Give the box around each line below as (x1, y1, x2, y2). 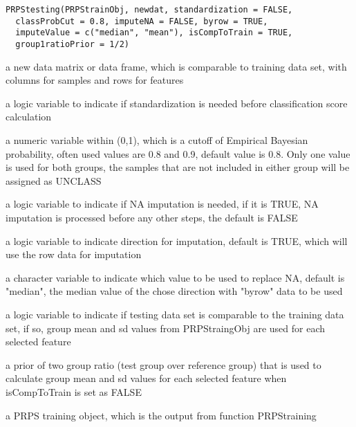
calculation (6, 109, 52, 124)
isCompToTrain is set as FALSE (6, 384, 142, 399)
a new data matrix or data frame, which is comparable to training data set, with (6, 59, 347, 73)
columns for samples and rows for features (6, 73, 184, 87)
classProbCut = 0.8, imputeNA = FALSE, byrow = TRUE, (15, 16, 268, 26)
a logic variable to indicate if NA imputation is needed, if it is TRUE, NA (6, 197, 319, 211)
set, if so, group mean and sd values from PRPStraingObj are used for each (6, 320, 326, 335)
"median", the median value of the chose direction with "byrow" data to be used (6, 284, 343, 298)
